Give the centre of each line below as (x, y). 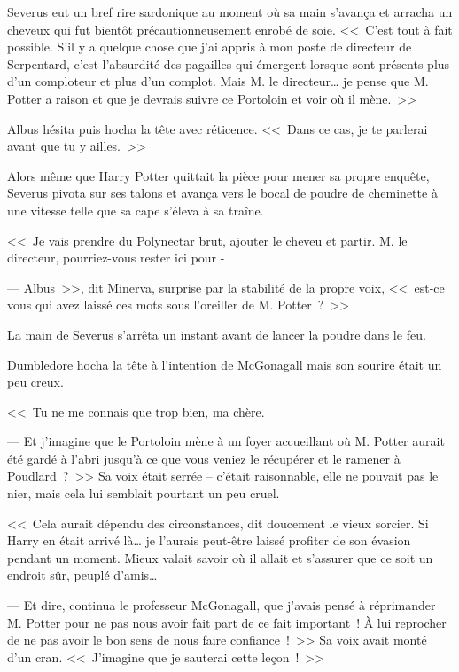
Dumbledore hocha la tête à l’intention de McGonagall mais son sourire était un (225, 364)
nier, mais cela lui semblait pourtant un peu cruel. (144, 493)
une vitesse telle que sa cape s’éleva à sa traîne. (136, 210)
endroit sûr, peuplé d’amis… (82, 575)
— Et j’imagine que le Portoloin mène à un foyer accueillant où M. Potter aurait (226, 441)
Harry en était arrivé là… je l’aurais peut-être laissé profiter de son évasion (209, 540)
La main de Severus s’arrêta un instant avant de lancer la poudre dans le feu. (217, 334)
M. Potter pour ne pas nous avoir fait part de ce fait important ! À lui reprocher (227, 622)
